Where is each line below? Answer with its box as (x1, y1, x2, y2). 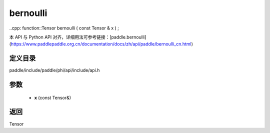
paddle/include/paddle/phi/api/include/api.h (9, 67, 100, 73)
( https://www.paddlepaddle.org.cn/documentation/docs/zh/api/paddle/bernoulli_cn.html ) (9, 41, 193, 47)
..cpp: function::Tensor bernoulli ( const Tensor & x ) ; (9, 25, 119, 31)
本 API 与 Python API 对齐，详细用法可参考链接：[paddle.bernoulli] (9, 34, 146, 40)
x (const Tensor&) (34, 94, 71, 100)
